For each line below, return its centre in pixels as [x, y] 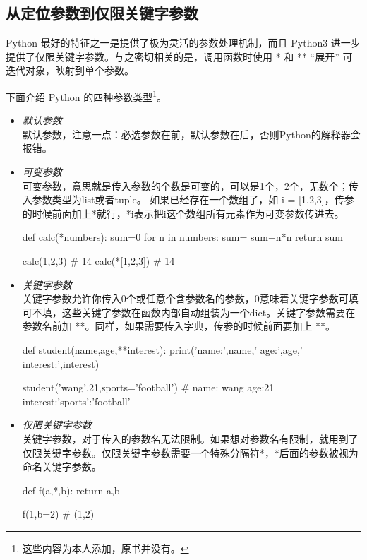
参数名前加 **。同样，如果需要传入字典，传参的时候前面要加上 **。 [179, 326]
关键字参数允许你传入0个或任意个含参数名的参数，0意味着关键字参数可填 [190, 298]
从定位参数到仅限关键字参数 [102, 13]
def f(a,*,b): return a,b [71, 490]
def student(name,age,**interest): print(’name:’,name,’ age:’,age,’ [162, 349]
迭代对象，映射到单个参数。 [70, 70]
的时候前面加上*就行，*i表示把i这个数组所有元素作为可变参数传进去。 [183, 213]
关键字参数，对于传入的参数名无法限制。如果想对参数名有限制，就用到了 [190, 438]
